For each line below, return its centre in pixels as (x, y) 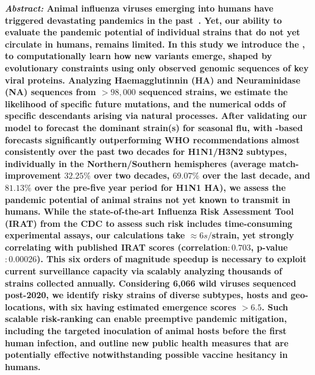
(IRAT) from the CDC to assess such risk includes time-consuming (149, 223)
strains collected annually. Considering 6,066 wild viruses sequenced (150, 283)
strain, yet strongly (253, 235)
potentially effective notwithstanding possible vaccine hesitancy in (147, 355)
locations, (25, 306)
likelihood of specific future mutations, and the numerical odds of (145, 103)
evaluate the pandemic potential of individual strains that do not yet (153, 32)
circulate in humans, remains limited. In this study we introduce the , (155, 44)
